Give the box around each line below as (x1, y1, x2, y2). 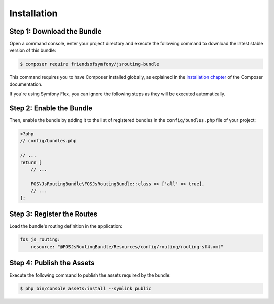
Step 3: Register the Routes (9, 210, 98, 219)
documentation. (9, 81, 43, 87)
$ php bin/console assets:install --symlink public (20, 285, 152, 291)
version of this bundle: (9, 47, 56, 53)
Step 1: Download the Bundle (9, 27, 102, 36)
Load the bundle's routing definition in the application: (9, 223, 123, 229)
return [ (20, 159, 42, 165)
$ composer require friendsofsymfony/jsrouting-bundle (20, 61, 159, 67)
